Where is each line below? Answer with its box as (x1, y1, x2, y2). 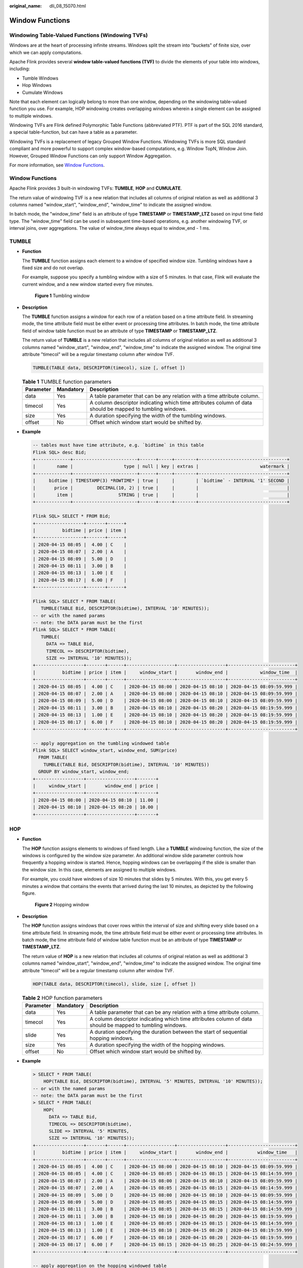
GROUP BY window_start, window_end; (38, 769, 129, 774)
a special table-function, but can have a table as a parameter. (9, 129, 138, 135)
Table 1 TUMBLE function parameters (22, 378, 112, 385)
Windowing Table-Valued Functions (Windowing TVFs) (9, 31, 148, 39)
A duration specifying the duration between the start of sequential (89, 1028, 248, 1035)
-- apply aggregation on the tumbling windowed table (32, 741, 170, 746)
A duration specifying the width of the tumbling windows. (89, 412, 227, 419)
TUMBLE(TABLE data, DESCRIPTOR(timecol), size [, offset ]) (32, 365, 186, 370)
